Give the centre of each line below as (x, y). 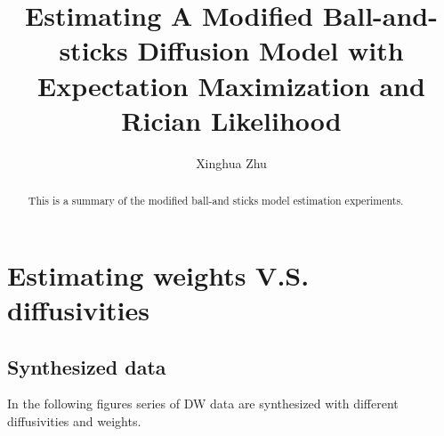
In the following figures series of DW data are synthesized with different (203, 404)
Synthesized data (87, 366)
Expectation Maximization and (231, 85)
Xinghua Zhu (231, 162)
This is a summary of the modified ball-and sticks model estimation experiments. (216, 201)
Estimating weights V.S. (158, 275)
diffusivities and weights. (74, 420)
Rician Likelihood (231, 120)
